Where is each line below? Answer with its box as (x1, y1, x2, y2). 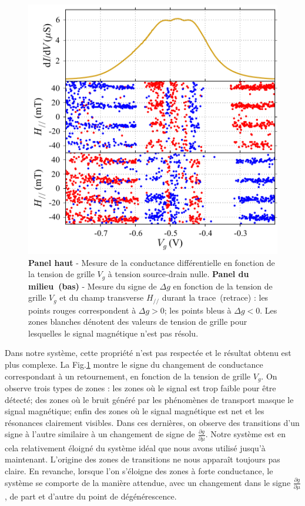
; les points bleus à (164, 304, 232, 316)
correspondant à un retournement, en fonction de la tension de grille (5, 369, 251, 382)
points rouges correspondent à (28, 304, 136, 316)
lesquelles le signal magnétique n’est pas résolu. (28, 327, 199, 339)
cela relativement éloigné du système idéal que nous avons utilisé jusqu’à (5, 441, 266, 454)
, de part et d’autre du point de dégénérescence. (5, 490, 177, 502)
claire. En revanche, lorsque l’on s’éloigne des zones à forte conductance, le (5, 464, 273, 477)
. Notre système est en (205, 428, 286, 440)
